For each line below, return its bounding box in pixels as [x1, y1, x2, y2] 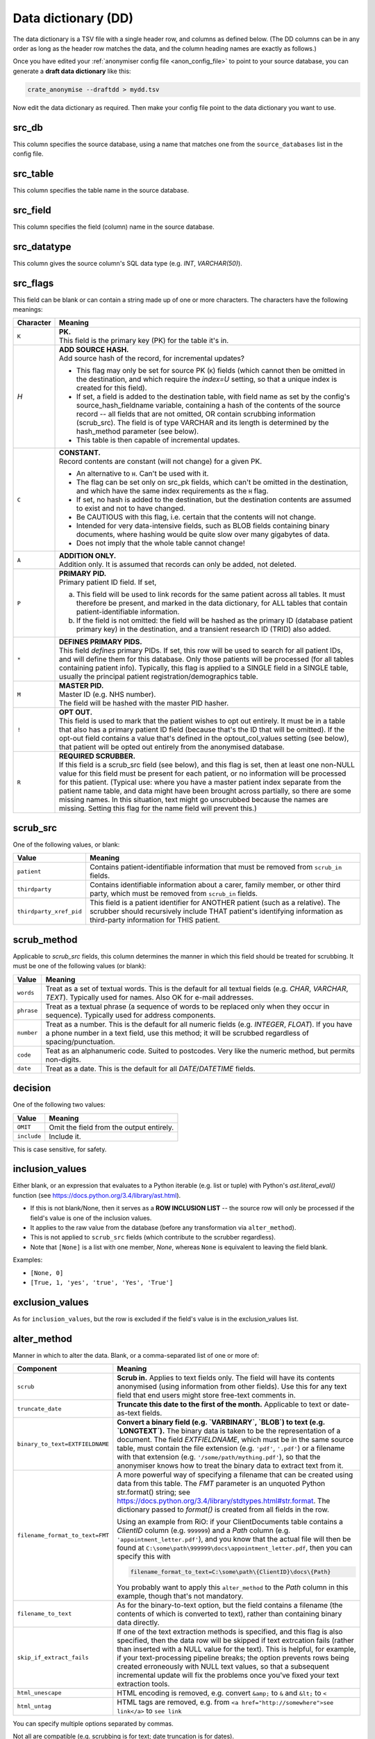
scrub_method [12, 933, 78, 945]
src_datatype [12, 241, 72, 253]
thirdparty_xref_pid [17, 908, 83, 915]
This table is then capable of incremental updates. [76, 435, 240, 445]
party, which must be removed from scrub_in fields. [89, 889, 258, 899]
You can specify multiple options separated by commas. [12, 1719, 174, 1728]
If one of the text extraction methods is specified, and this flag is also [117, 1626, 343, 1636]
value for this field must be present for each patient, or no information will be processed [59, 769, 347, 778]
